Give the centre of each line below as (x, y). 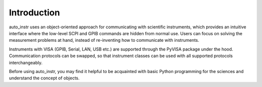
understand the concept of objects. (44, 78)
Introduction (34, 12)
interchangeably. (26, 62)
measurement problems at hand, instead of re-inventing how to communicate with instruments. (104, 40)
